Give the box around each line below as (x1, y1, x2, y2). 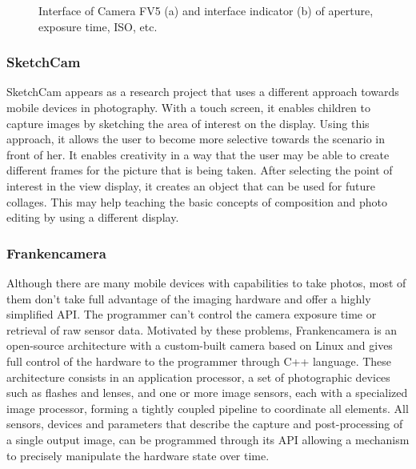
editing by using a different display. (6, 209, 179, 226)
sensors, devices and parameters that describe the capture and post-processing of (6, 415, 403, 432)
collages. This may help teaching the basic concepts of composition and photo (6, 193, 387, 210)
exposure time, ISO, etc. (38, 18, 158, 34)
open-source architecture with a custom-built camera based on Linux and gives (6, 337, 393, 354)
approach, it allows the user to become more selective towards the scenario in (6, 130, 386, 147)
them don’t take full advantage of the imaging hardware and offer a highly (6, 290, 371, 307)
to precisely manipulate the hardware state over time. (6, 447, 270, 463)
